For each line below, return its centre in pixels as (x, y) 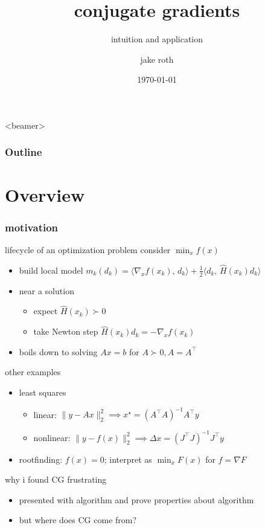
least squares (43, 392)
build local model (51, 270)
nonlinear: (52, 437)
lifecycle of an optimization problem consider (88, 249)
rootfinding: (41, 459)
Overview (45, 194)
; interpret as (128, 459)
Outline (24, 152)
